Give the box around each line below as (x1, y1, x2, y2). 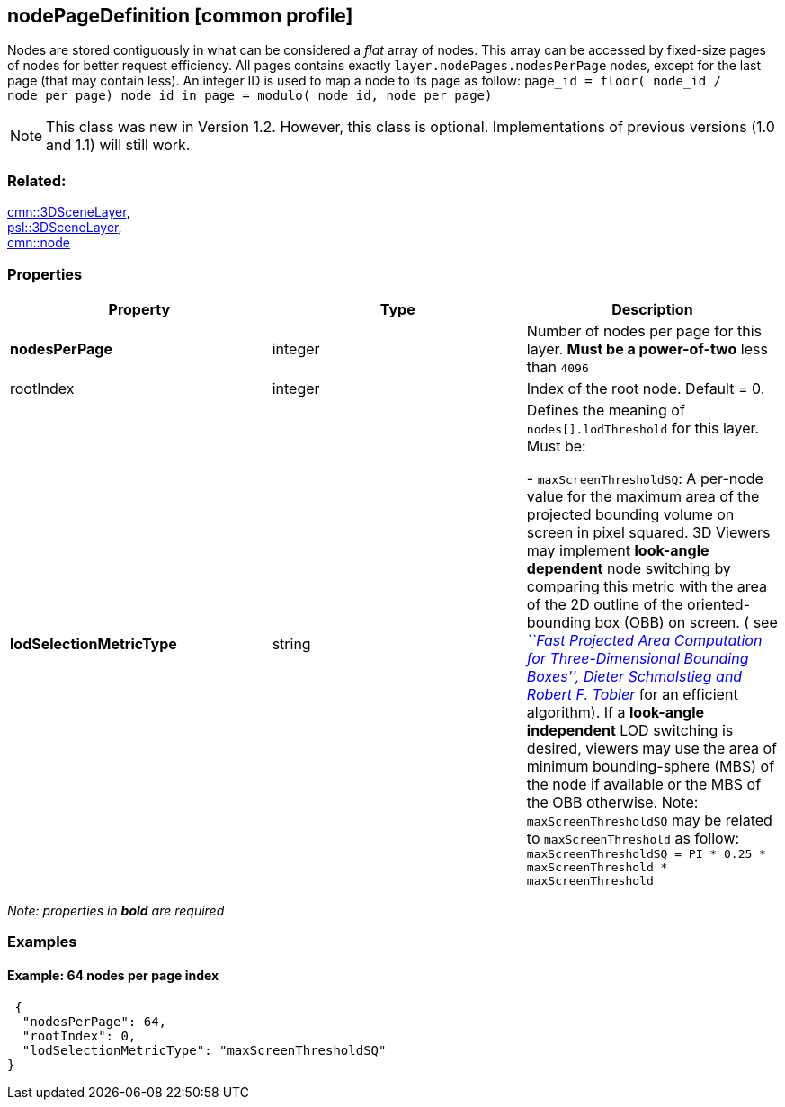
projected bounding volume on (526, 504, 735, 523)
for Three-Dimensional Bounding (526, 648, 749, 667)
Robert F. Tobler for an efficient (526, 684, 738, 703)
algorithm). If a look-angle (526, 702, 705, 721)
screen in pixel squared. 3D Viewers (526, 522, 771, 541)
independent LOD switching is (526, 720, 734, 739)
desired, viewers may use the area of (526, 738, 778, 757)
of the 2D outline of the (526, 594, 683, 613)
